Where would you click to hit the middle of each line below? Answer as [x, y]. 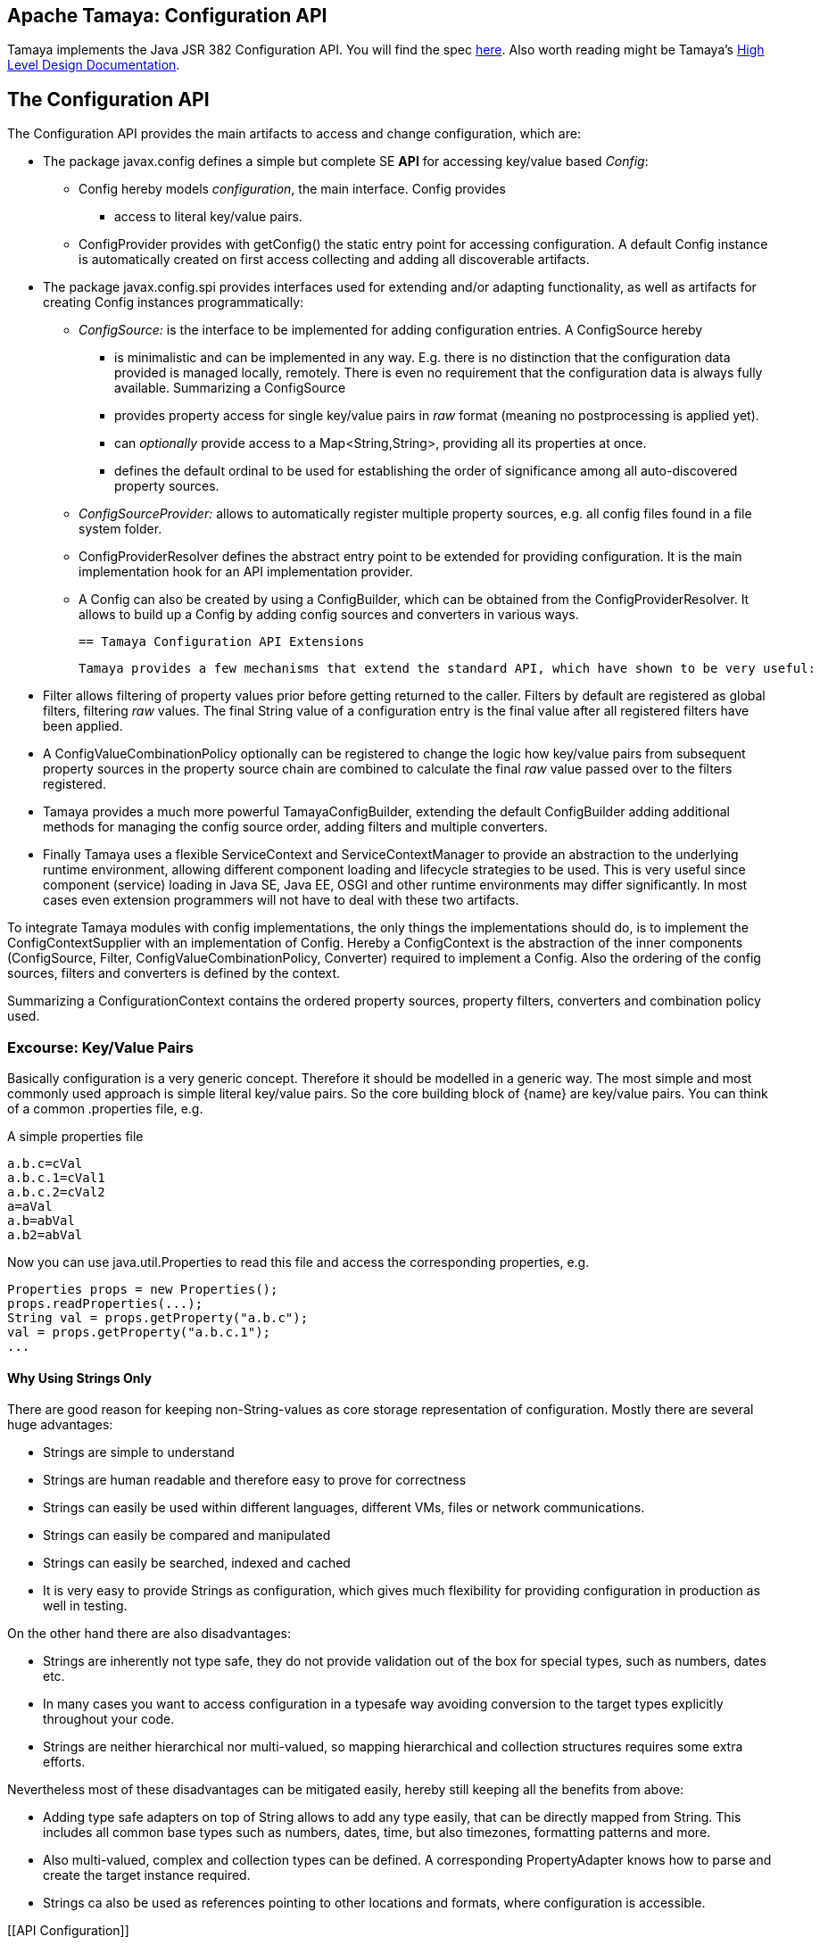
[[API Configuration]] [68, 1931]
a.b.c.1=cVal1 [56, 1178]
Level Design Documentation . [94, 65]
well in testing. [85, 1606]
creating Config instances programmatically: [174, 302]
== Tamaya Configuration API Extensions [222, 642]
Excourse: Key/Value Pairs [100, 1047]
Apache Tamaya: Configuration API [167, 16]
